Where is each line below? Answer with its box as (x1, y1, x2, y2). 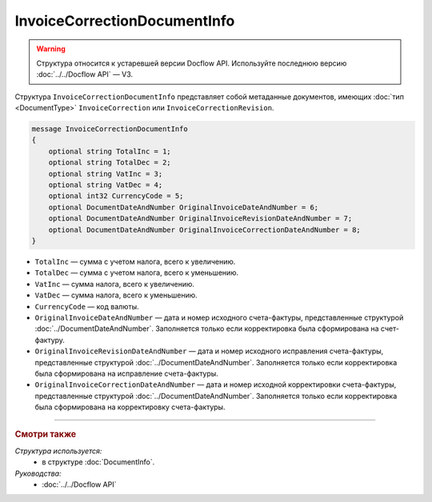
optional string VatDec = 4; (48, 181, 163, 189)
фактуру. (34, 335, 66, 345)
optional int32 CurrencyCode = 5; (48, 192, 184, 201)
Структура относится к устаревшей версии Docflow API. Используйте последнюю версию (36, 58, 347, 68)
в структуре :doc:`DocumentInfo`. (42, 457, 155, 467)
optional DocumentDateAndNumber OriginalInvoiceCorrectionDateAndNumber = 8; (48, 225, 362, 234)
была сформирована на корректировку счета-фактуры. (34, 402, 226, 412)
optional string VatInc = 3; (48, 169, 163, 178)
